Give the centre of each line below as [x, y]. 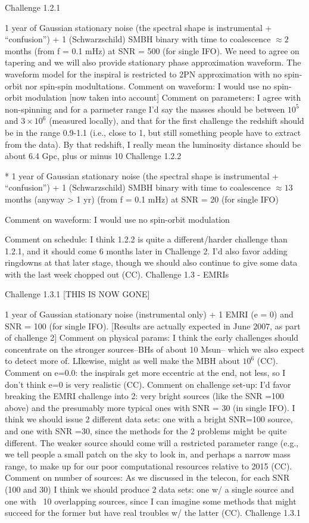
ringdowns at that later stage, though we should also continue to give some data [151, 262]
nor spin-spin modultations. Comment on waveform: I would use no [148, 85]
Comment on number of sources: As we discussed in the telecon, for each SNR [147, 477]
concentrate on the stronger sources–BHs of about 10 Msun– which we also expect [155, 349]
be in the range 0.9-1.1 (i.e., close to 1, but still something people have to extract [153, 132]
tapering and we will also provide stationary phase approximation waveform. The [153, 62]
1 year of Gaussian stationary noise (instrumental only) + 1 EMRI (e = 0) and [149, 314]
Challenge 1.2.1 [33, 7]
